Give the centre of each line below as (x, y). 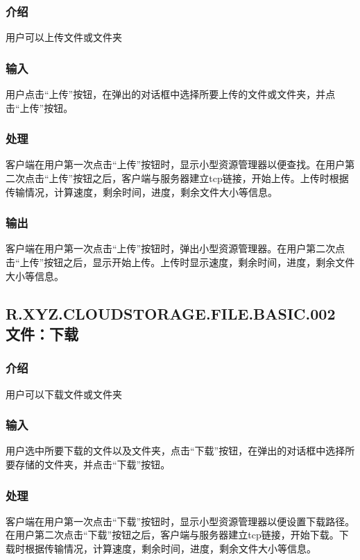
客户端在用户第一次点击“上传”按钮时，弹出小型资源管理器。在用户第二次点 (175, 248)
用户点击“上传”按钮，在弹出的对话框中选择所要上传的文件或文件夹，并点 (171, 94)
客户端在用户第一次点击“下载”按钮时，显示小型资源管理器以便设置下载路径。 (180, 521)
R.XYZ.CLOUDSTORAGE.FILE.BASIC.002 (171, 313)
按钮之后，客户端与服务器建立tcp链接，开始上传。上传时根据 (211, 178)
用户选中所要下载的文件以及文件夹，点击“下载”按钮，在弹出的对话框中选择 (175, 451)
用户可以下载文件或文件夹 (64, 394)
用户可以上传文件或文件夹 (64, 37)
